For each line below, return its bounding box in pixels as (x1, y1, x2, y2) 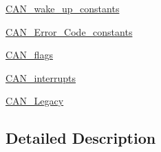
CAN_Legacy (6, 94, 64, 108)
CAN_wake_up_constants (6, 1, 120, 15)
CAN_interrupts (6, 70, 76, 85)
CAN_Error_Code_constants (6, 24, 133, 39)
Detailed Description (6, 127, 156, 149)
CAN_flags (6, 47, 53, 62)
